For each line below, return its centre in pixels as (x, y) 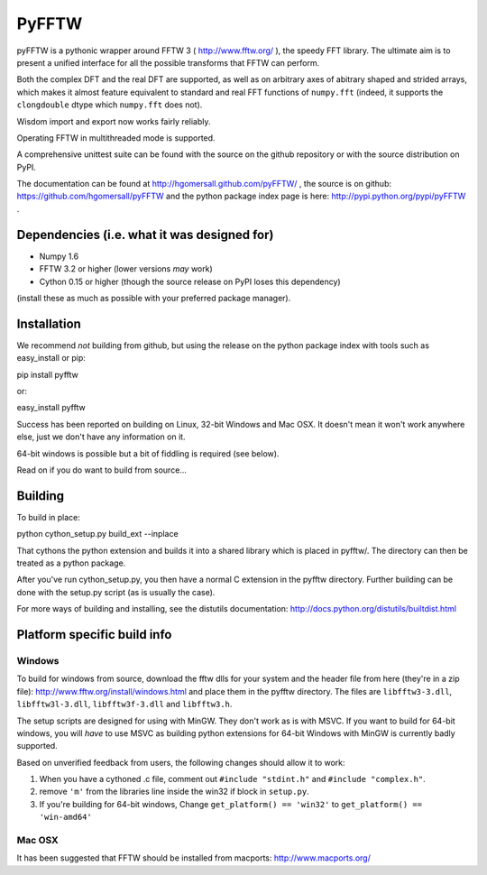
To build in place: (49, 517)
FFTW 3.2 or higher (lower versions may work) (126, 269)
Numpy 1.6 (59, 256)
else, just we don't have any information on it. (101, 437)
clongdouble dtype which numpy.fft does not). (110, 105)
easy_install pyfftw (51, 408)
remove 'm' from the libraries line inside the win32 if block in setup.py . (175, 792)
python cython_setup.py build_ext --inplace (98, 534)
